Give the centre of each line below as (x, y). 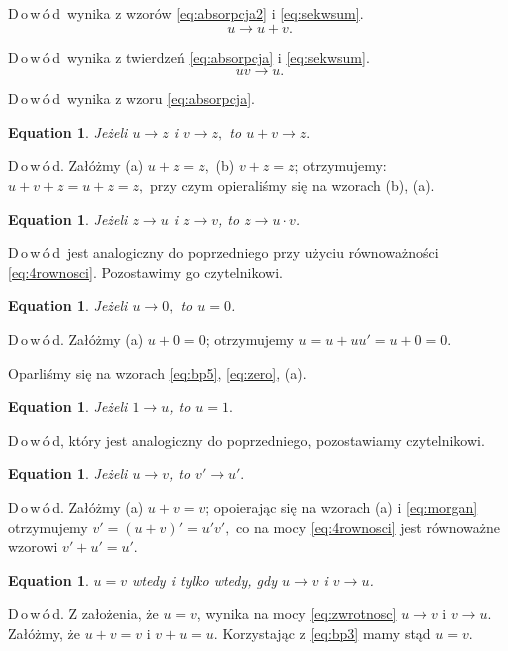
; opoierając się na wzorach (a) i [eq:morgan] (341, 506)
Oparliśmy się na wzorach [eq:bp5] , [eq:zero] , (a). (157, 372)
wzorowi (33, 546)
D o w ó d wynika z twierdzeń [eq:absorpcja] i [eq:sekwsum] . (189, 56)
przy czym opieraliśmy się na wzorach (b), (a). (292, 184)
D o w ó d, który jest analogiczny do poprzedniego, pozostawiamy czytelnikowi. (246, 439)
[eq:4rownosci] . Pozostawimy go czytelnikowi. (145, 271)
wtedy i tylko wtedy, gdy (204, 579)
